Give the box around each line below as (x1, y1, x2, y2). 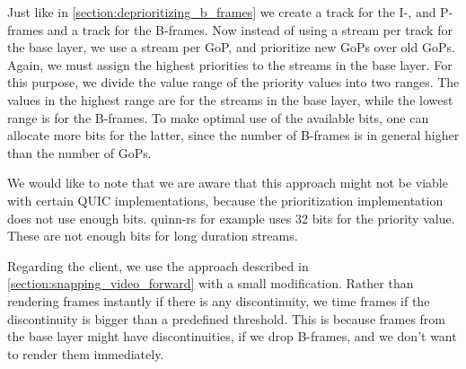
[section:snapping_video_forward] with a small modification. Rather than (7, 274, 414, 293)
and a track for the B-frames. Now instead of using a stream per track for (47, 20, 453, 39)
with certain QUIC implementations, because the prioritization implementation (7, 190, 444, 209)
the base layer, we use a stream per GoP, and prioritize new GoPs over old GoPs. (7, 38, 455, 57)
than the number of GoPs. (7, 143, 152, 162)
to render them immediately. (7, 344, 164, 363)
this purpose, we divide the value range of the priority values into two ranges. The (7, 73, 460, 92)
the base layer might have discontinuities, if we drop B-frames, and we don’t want (7, 327, 457, 346)
